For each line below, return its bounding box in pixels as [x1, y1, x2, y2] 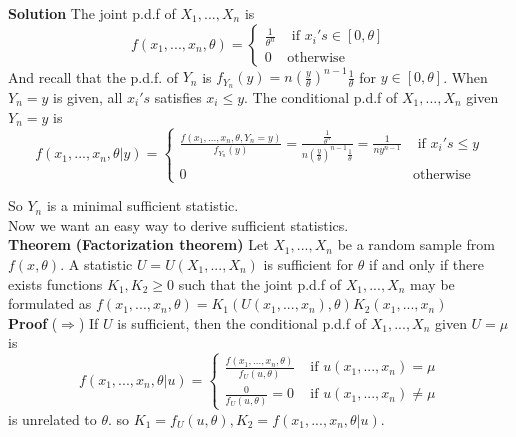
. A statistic [60, 253, 133, 274]
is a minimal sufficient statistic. [46, 195, 239, 216]
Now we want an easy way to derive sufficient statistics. [8, 214, 349, 235]
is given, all [53, 86, 123, 107]
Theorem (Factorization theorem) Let [8, 234, 269, 255]
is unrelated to [8, 408, 97, 429]
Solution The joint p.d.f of [8, 3, 176, 23]
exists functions [8, 273, 103, 294]
